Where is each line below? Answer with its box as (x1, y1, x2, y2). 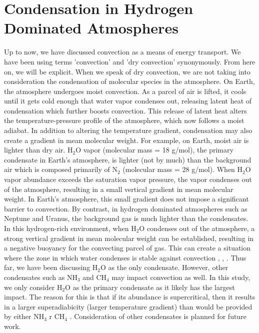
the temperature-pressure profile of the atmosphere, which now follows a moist (4, 115, 244, 125)
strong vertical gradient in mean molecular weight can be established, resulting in (4, 232, 254, 243)
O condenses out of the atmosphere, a (139, 223, 255, 233)
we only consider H (4, 281, 62, 292)
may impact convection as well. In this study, (111, 271, 250, 282)
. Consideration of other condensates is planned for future (69, 311, 246, 321)
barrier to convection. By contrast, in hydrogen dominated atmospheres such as (4, 203, 247, 213)
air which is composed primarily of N (4, 164, 117, 174)
